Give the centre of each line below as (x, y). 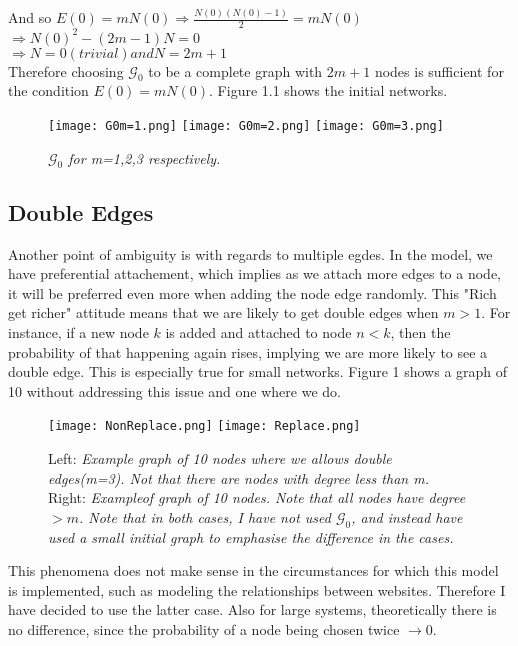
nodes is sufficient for (439, 70)
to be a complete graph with (235, 70)
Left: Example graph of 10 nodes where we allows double (220, 458)
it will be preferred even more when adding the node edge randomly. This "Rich (252, 292)
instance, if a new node (78, 332)
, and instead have (407, 516)
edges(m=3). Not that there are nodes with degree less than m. (238, 477)
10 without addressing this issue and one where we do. (174, 390)
